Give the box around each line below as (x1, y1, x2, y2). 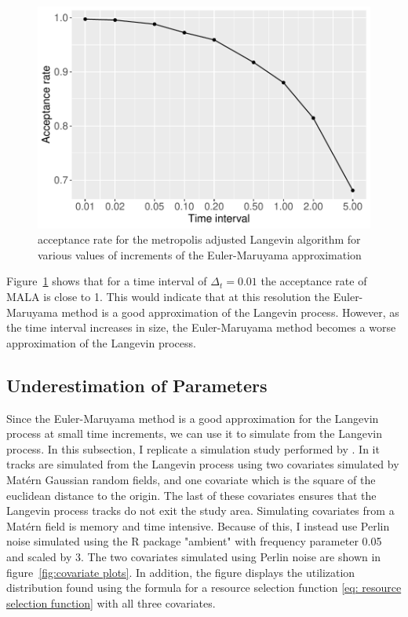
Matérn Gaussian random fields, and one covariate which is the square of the (6, 471, 376, 487)
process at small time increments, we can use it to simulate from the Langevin (6, 425, 383, 442)
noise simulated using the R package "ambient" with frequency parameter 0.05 (6, 533, 382, 549)
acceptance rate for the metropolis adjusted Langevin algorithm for (38, 231, 361, 248)
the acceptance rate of (260, 273, 367, 289)
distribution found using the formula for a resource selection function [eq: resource (6, 579, 402, 596)
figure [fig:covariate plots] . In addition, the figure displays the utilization (6, 564, 355, 580)
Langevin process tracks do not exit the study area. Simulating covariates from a (6, 502, 395, 519)
